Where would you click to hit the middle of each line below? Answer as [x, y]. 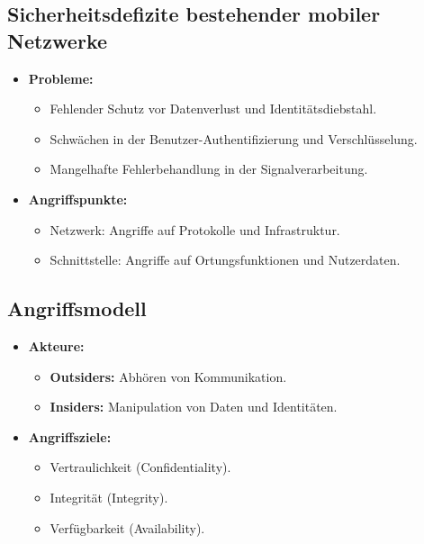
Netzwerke [58, 40]
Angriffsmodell [77, 308]
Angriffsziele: [70, 436]
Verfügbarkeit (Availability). [127, 527]
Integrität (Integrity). [109, 497]
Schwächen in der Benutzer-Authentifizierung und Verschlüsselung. [234, 138]
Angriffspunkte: [78, 199]
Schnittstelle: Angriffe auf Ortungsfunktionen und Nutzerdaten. [225, 260]
